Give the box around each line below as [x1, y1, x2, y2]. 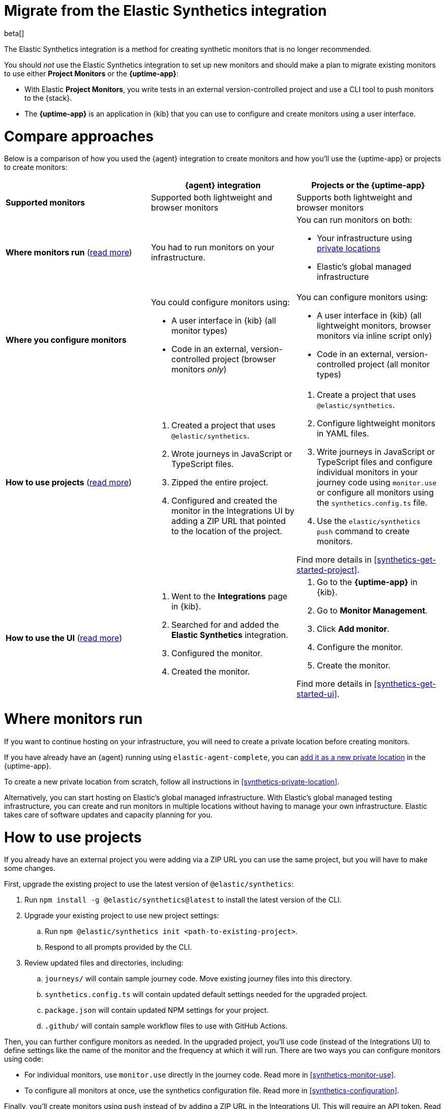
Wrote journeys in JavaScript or [171, 449, 292, 459]
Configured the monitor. [171, 648, 262, 659]
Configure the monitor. [316, 642, 403, 653]
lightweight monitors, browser [316, 320, 431, 331]
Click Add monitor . [316, 624, 390, 634]
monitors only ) [171, 364, 227, 375]
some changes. [4, 864, 55, 873]
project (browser [212, 354, 276, 365]
